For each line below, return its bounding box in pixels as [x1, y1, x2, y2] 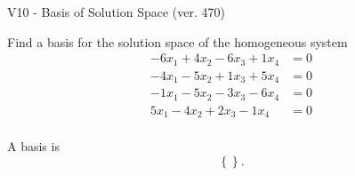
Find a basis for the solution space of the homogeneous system [7, 32, 348, 51]
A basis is [7, 137, 60, 156]
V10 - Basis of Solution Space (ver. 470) [7, 3, 225, 20]
